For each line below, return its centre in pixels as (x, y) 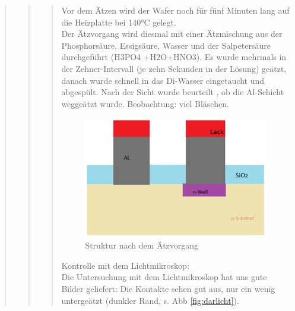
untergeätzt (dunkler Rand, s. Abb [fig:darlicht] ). (150, 300)
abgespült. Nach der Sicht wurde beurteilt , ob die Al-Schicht (173, 92)
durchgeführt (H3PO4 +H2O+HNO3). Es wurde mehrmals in (174, 57)
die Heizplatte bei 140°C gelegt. (119, 22)
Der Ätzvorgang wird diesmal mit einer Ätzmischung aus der (172, 34)
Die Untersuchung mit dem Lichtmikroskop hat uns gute (164, 277)
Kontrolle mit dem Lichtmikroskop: (125, 265)
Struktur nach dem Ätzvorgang (142, 245)
